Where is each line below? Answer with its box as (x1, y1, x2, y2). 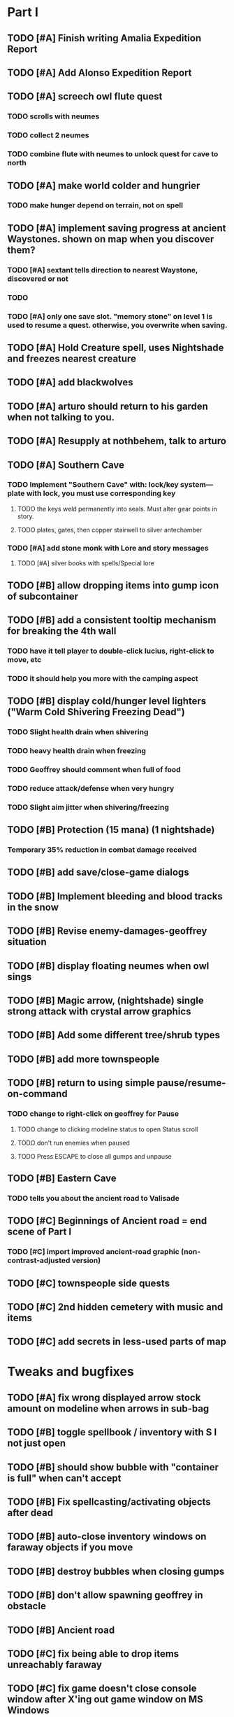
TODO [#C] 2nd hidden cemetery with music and (7, 1301, 224, 1313)
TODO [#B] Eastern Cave (7, 1172, 117, 1184)
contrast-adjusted (7, 1255, 71, 1265)
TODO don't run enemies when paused (17, 1138, 131, 1147)
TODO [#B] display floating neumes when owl (7, 960, 210, 972)
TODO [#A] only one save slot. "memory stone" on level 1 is (7, 311, 213, 321)
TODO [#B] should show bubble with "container (7, 1461, 219, 1473)
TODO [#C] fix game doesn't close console (7, 1683, 197, 1695)
